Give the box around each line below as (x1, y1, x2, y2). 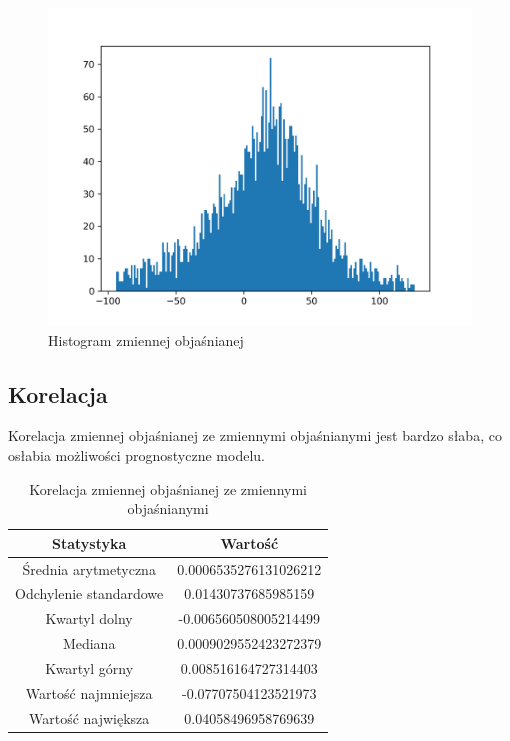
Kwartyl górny (45, 657, 134, 678)
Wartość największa (28, 707, 150, 728)
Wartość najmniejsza (25, 682, 153, 703)
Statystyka (51, 532, 127, 553)
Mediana (62, 633, 116, 654)
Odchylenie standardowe (15, 583, 164, 604)
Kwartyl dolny (45, 608, 133, 629)
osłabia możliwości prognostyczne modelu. (8, 444, 265, 465)
